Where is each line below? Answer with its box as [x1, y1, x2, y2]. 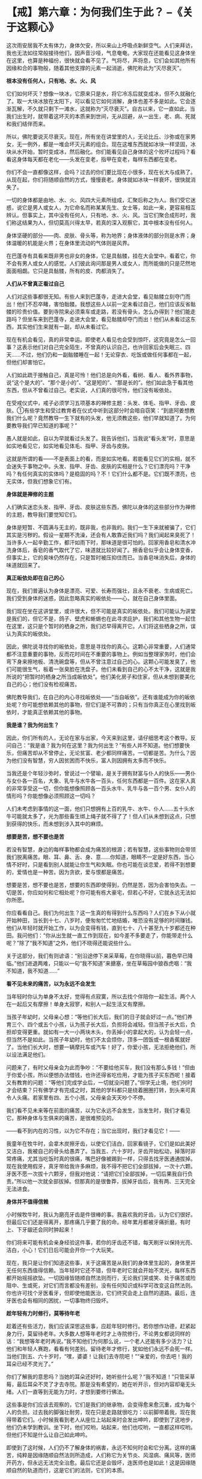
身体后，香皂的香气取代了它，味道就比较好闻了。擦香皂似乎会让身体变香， [11, 546, 196, 553]
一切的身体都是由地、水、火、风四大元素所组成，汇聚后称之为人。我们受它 [6, 196, 191, 203]
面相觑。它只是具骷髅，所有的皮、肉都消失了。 [11, 267, 125, 275]
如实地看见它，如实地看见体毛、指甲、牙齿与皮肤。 [6, 442, 133, 450]
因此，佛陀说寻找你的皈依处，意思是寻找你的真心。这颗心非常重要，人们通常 [6, 643, 196, 650]
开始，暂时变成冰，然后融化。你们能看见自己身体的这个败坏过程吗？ [22, 148, 191, 155]
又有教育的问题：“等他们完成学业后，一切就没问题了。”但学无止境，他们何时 [6, 1078, 193, 1086]
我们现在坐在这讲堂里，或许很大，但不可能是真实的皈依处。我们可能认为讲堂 [6, 607, 196, 614]
